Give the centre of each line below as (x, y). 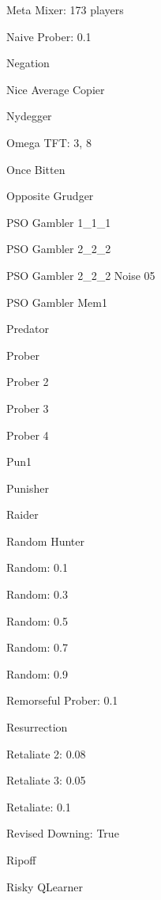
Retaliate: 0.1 (39, 806)
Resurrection (37, 727)
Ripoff (21, 860)
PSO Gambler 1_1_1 (59, 222)
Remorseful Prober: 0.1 (62, 700)
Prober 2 (28, 382)
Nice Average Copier (56, 89)
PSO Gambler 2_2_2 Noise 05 (81, 275)
